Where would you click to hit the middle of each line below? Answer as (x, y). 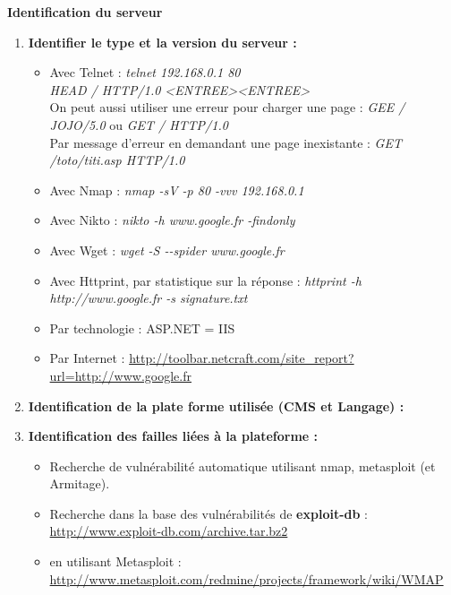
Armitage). (80, 483)
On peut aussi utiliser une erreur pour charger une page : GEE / (227, 107)
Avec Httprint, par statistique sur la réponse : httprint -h (205, 280)
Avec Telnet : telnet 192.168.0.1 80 (145, 72)
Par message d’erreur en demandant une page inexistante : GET (225, 142)
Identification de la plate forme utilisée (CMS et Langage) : (216, 405)
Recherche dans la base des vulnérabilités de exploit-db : (208, 513)
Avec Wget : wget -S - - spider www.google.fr (167, 250)
